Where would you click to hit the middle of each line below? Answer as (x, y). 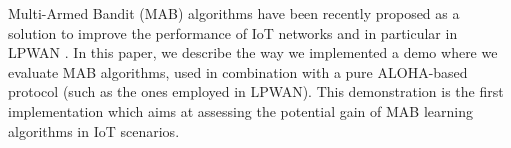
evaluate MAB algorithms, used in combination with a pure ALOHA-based (238, 71)
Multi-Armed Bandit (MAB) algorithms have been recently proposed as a (234, 13)
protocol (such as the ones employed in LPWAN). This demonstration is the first (256, 91)
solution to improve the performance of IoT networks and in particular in (233, 32)
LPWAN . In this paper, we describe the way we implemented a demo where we (253, 52)
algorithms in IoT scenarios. (94, 130)
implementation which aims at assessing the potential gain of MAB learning (240, 110)
